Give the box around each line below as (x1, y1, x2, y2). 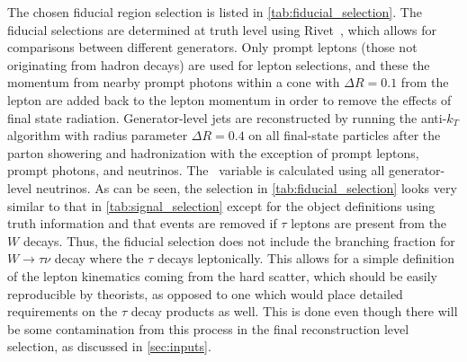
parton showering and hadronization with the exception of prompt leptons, (7, 143, 419, 162)
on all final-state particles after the (248, 126, 441, 145)
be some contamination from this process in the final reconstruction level (7, 319, 409, 338)
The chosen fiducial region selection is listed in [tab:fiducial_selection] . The (7, 3, 422, 21)
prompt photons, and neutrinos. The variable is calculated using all (7, 161, 385, 180)
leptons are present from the (291, 214, 447, 233)
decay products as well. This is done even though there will (130, 302, 458, 321)
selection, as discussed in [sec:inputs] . (7, 337, 211, 356)
